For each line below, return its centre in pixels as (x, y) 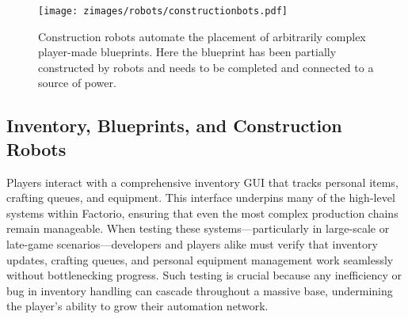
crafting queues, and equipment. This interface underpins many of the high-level (201, 197)
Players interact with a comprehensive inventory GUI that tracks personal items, (202, 182)
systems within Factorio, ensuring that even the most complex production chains (202, 213)
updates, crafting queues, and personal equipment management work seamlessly (200, 259)
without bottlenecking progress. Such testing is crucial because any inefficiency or (204, 275)
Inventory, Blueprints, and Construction (174, 125)
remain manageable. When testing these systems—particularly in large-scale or (198, 228)
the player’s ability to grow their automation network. (137, 306)
